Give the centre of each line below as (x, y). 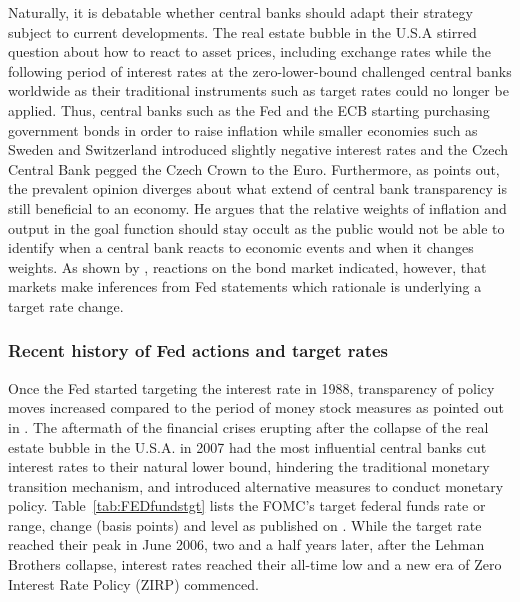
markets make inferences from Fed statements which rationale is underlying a (245, 286)
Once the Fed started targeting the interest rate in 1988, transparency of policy (251, 387)
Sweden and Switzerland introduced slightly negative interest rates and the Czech (258, 149)
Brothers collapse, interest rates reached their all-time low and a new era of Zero (255, 564)
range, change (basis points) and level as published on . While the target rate (245, 524)
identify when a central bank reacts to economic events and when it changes (241, 247)
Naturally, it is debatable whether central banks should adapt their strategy (240, 12)
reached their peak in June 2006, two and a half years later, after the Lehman (246, 544)
